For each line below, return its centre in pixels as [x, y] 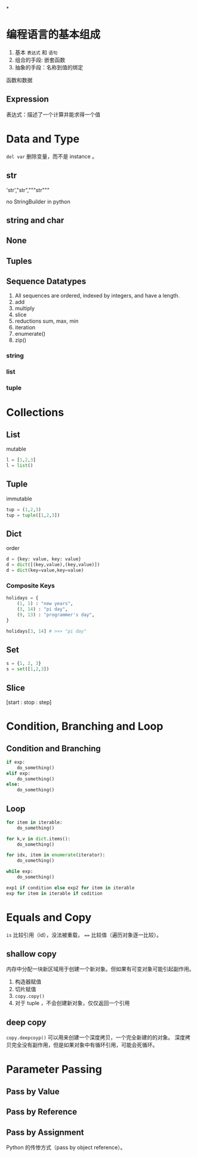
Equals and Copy [49, 917]
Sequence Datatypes [46, 282]
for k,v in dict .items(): [38, 839]
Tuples [19, 261]
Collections [35, 413]
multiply [24, 308]
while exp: [20, 871]
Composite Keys [31, 585]
